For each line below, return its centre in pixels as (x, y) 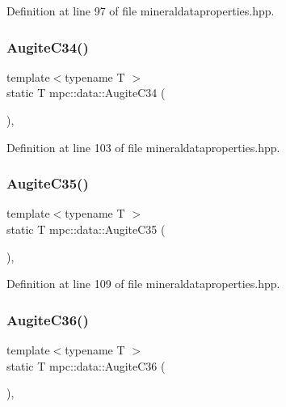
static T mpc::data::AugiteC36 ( (86, 365)
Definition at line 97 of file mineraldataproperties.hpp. (141, 11)
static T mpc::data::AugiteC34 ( (86, 93)
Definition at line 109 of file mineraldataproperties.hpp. (143, 284)
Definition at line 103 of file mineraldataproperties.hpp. (143, 147)
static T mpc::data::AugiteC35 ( (86, 229)
